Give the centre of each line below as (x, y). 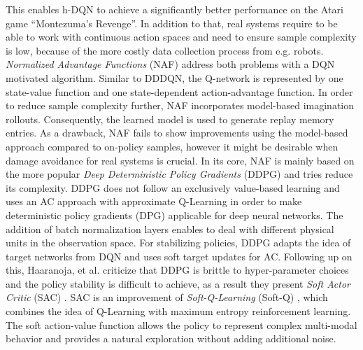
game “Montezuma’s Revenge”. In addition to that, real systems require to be (172, 23)
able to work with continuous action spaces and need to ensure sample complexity (181, 37)
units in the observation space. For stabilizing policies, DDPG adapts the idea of (178, 243)
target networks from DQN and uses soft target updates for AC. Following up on (179, 256)
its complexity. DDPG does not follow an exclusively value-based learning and (173, 187)
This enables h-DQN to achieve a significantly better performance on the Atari (175, 9)
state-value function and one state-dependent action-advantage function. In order (179, 91)
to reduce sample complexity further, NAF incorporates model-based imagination (180, 105)
